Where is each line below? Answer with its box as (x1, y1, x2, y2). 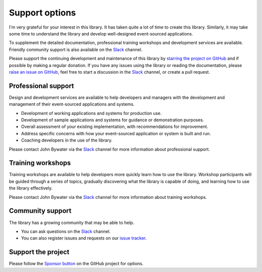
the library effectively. (9, 185, 53, 191)
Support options (9, 7, 76, 18)
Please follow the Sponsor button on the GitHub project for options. (9, 261, 144, 267)
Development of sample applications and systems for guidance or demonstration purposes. (21, 117, 204, 123)
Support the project (9, 248, 70, 256)
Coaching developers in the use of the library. (21, 137, 113, 143)
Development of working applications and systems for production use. (21, 110, 162, 116)
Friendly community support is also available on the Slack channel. (9, 47, 143, 52)
